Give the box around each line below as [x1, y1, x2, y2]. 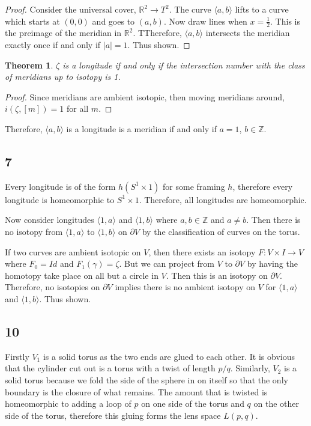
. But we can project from [119, 257, 214, 270]
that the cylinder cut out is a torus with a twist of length [5, 362, 216, 374]
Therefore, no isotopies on [5, 281, 100, 293]
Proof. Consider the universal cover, [5, 3, 136, 15]
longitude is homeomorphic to [5, 193, 115, 205]
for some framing [163, 180, 225, 192]
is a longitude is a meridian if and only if [66, 122, 217, 135]
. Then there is [246, 213, 301, 226]
